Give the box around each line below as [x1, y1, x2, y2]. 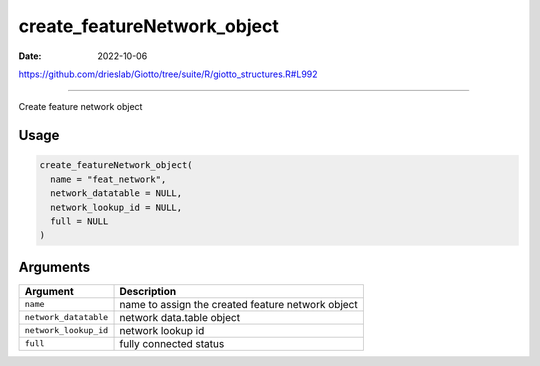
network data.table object [119, 310, 240, 324]
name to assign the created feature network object [119, 297, 359, 311]
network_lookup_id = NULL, [50, 201, 183, 213]
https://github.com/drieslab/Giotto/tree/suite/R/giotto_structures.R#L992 [18, 68, 319, 80]
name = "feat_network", [50, 173, 167, 185]
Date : [18, 50, 42, 62]
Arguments [18, 258, 91, 275]
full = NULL [50, 215, 109, 227]
